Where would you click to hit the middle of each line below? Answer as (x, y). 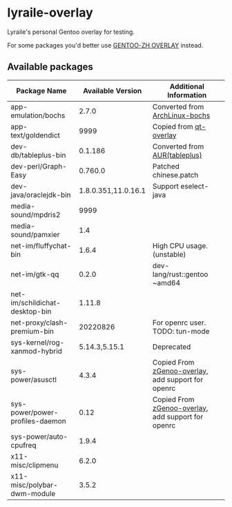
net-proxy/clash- (39, 323)
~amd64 (166, 283)
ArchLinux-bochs (181, 115)
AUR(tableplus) (177, 155)
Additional (187, 86)
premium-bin (32, 331)
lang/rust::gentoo (180, 274)
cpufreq (23, 445)
